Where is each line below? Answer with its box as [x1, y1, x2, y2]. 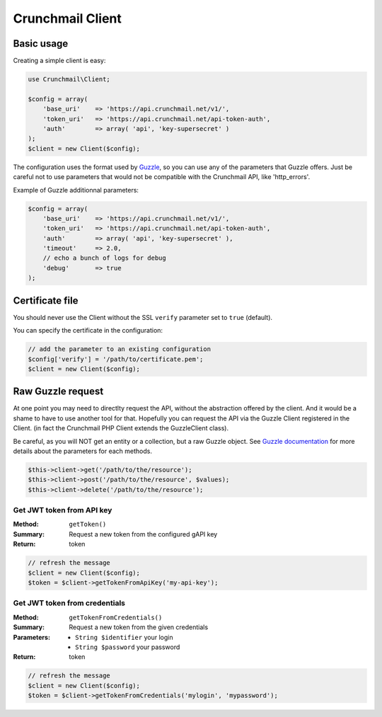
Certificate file [13, 294, 79, 306]
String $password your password [75, 643, 180, 651]
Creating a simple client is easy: [13, 57, 106, 65]
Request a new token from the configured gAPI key [69, 529, 218, 538]
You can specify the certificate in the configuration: [13, 326, 163, 335]
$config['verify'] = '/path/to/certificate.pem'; [28, 355, 204, 363]
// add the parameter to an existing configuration [28, 345, 212, 353]
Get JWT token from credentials [13, 598, 126, 608]
